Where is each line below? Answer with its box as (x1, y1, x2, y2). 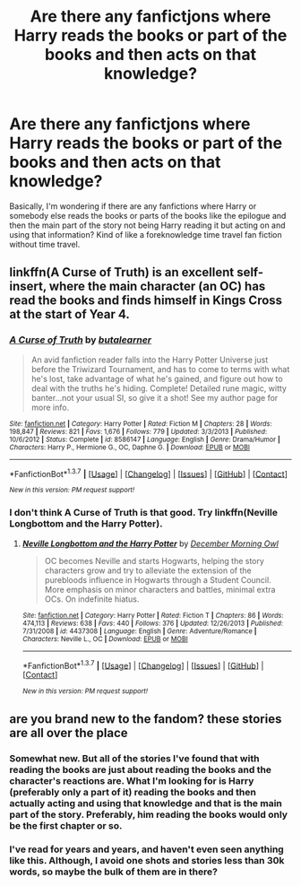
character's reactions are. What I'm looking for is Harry (9, 774, 254, 786)
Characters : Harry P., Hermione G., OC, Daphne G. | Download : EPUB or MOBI (9, 442, 251, 452)
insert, (9, 279, 47, 294)
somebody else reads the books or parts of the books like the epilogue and (9, 210, 287, 221)
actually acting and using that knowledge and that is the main (9, 796, 282, 809)
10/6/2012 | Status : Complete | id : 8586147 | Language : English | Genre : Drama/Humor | (9, 435, 280, 444)
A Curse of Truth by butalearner (9, 334, 152, 346)
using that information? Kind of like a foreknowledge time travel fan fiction (9, 229, 282, 239)
